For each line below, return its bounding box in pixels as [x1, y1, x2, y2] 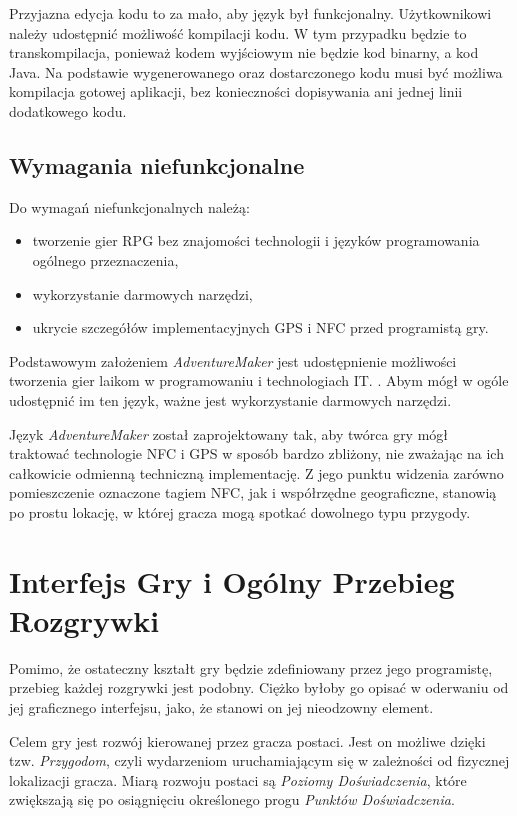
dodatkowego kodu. [9, 100, 127, 121]
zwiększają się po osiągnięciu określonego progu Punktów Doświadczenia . [9, 789, 455, 810]
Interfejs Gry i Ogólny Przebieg [9, 560, 455, 601]
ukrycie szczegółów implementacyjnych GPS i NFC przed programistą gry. [32, 317, 489, 338]
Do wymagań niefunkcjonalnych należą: [9, 196, 250, 217]
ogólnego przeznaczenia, [32, 249, 179, 270]
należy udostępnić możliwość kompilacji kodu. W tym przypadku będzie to [9, 22, 467, 43]
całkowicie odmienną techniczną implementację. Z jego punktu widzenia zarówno [9, 462, 504, 483]
